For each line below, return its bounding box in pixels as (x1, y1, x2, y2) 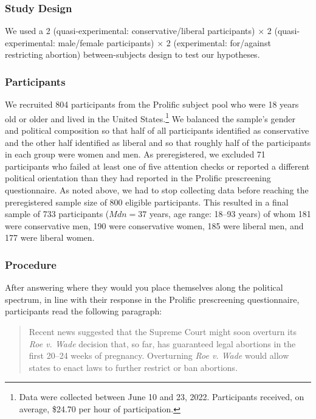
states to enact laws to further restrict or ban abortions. (29, 361, 238, 373)
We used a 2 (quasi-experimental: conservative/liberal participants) (5, 24, 255, 37)
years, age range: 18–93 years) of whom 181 (149, 207, 311, 220)
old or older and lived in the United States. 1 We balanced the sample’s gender (5, 110, 295, 125)
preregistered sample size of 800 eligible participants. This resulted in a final (5, 195, 289, 208)
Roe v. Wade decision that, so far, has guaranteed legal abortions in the (29, 337, 296, 350)
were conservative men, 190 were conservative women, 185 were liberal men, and (5, 219, 304, 232)
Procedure (5, 257, 57, 272)
